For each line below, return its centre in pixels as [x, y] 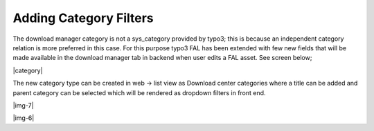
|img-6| [24, 118]
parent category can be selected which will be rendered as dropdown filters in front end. [139, 92]
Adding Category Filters [83, 18]
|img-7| [23, 105]
